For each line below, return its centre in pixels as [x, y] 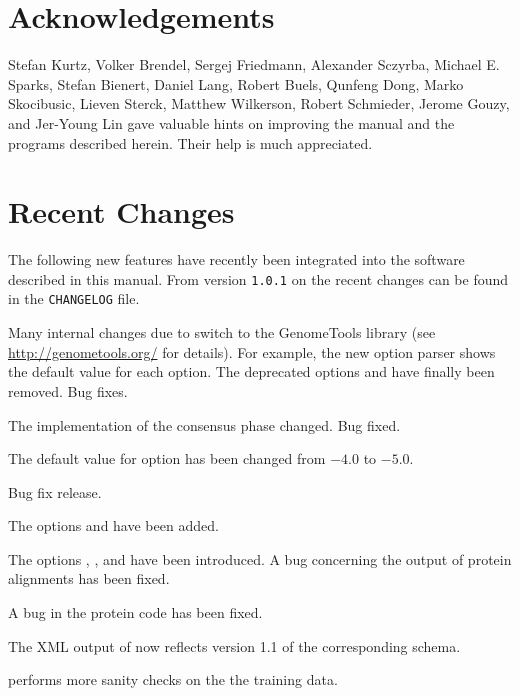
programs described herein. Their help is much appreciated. [190, 142]
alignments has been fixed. [89, 578]
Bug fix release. [55, 491]
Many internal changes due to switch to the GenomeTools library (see [222, 332]
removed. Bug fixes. [68, 390]
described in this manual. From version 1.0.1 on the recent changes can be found [258, 278]
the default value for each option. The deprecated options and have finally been [251, 371]
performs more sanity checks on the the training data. [173, 679]
